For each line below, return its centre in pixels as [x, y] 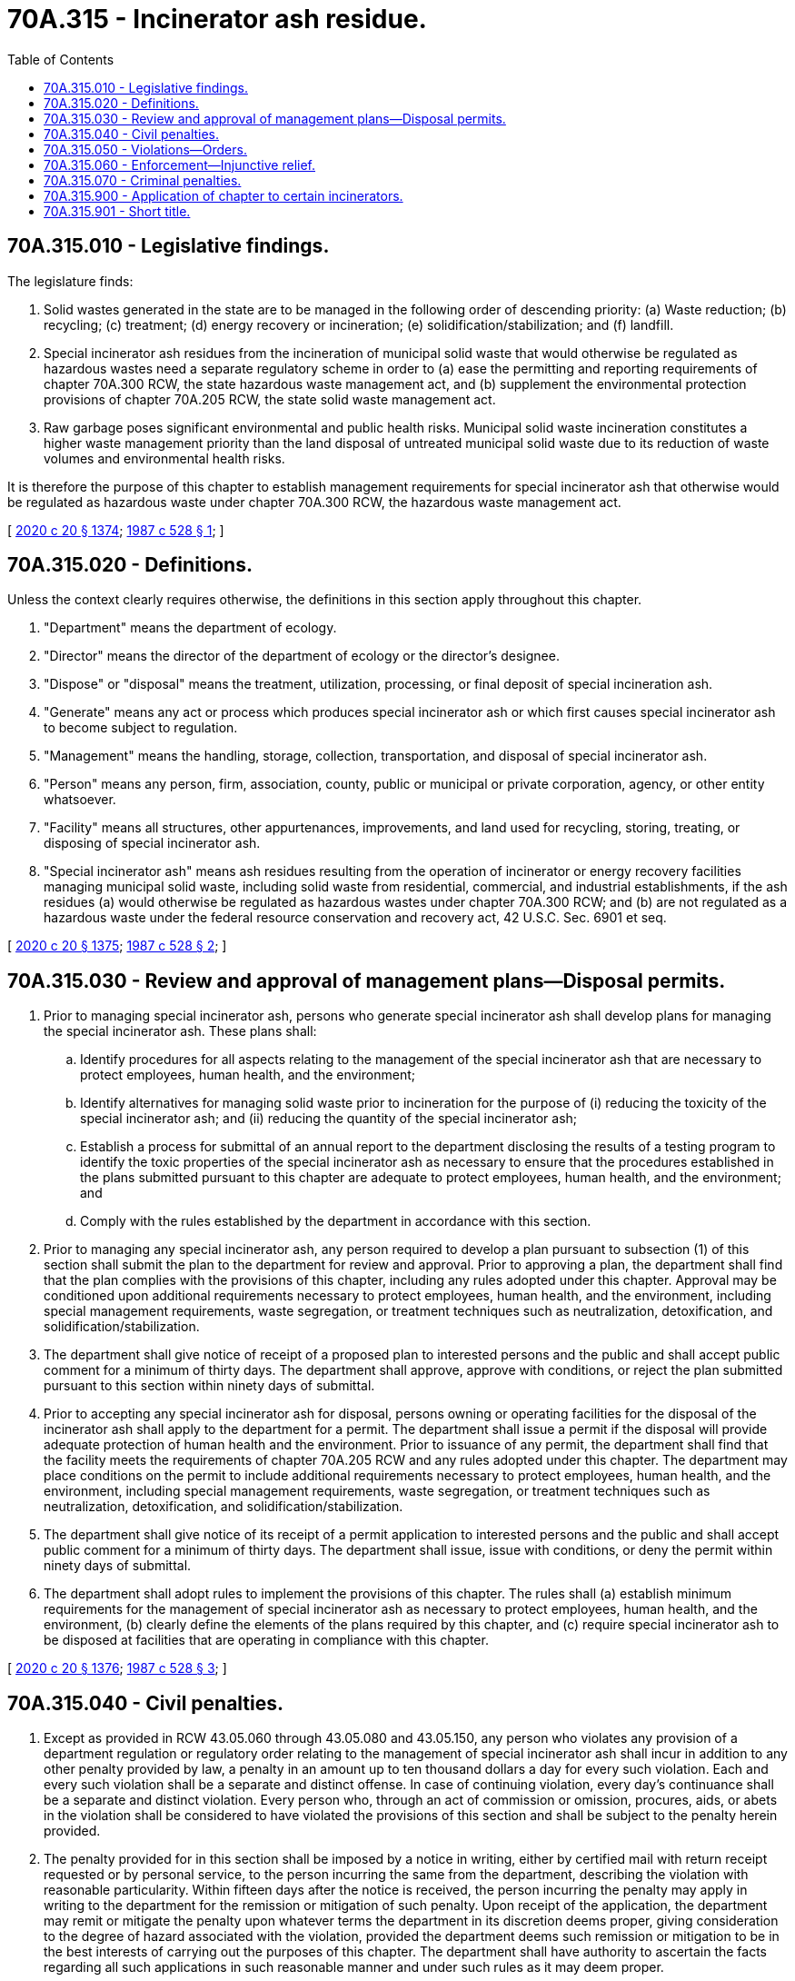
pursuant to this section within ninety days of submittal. [209, 1386]
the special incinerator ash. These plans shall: [180, 1031]
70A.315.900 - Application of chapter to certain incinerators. [224, 195]
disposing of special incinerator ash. [152, 843]
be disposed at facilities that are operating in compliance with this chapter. [266, 1640]
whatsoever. [80, 800]
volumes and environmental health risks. [164, 458]
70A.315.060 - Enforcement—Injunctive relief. [179, 164]
